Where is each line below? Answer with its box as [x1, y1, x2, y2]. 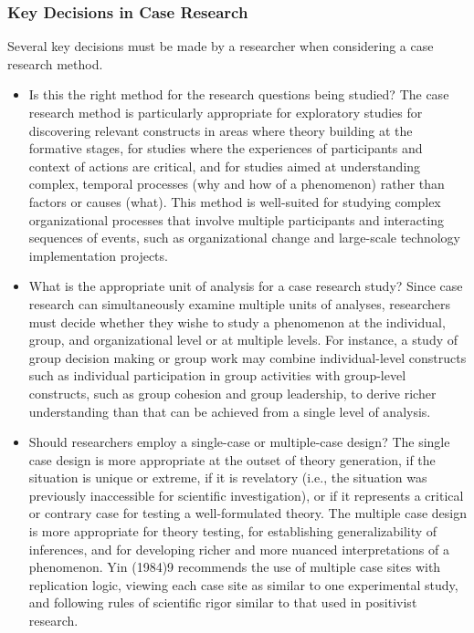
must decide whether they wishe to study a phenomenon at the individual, [28, 312, 446, 331]
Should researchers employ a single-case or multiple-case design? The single [28, 432, 450, 451]
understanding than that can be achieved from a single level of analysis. [28, 401, 431, 420]
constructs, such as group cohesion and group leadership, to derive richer [28, 383, 437, 402]
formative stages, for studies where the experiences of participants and [28, 139, 423, 158]
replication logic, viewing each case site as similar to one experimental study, [28, 575, 458, 594]
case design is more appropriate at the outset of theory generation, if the [28, 450, 436, 469]
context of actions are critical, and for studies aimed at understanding [28, 156, 421, 175]
